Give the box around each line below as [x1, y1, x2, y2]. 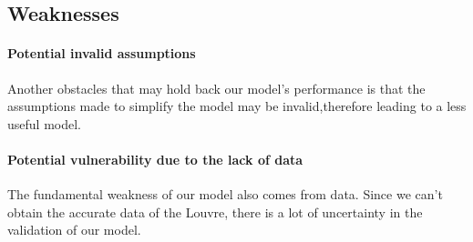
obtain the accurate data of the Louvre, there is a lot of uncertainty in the [7, 202, 423, 221]
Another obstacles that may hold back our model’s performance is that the [7, 78, 426, 97]
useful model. [7, 114, 81, 133]
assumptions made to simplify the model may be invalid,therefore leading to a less [7, 96, 467, 116]
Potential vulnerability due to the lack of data [7, 149, 303, 168]
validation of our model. [7, 220, 141, 239]
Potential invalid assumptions [7, 44, 196, 63]
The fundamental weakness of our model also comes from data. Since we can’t [7, 185, 443, 204]
